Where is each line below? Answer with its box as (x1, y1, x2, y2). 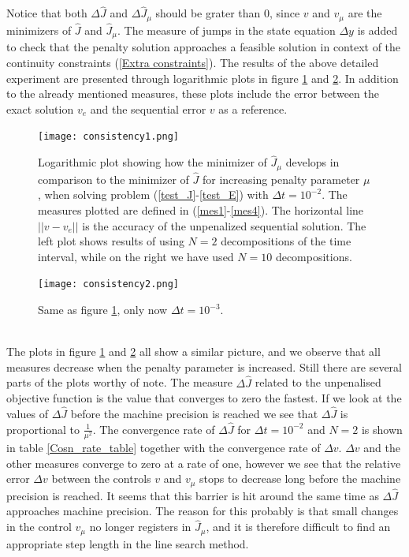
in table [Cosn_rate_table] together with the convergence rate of (6, 439, 321, 456)
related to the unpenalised (255, 374, 381, 391)
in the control (6, 518, 72, 535)
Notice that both (6, 5, 87, 21)
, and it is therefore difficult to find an (206, 518, 391, 535)
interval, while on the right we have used (38, 248, 234, 264)
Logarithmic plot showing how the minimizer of (38, 154, 267, 170)
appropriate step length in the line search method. (6, 535, 249, 551)
